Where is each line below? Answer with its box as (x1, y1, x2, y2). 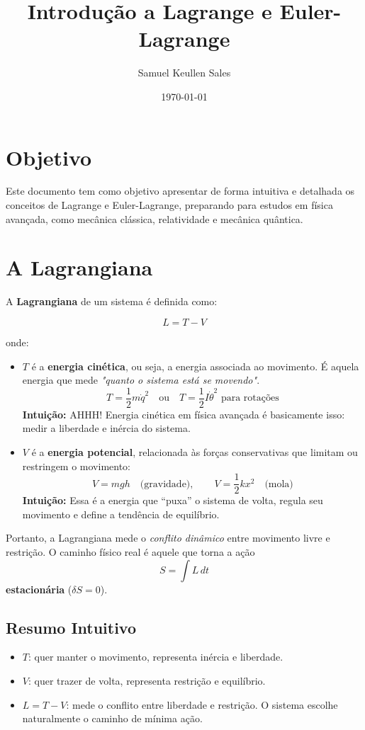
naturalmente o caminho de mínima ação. (22, 711, 203, 726)
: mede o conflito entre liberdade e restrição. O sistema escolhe (66, 697, 338, 712)
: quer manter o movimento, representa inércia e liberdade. (28, 649, 283, 664)
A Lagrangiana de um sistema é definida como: (6, 294, 218, 309)
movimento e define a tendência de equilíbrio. (22, 506, 220, 521)
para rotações (220, 393, 279, 404)
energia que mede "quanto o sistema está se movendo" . (22, 372, 260, 387)
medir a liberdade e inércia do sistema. (22, 421, 191, 435)
